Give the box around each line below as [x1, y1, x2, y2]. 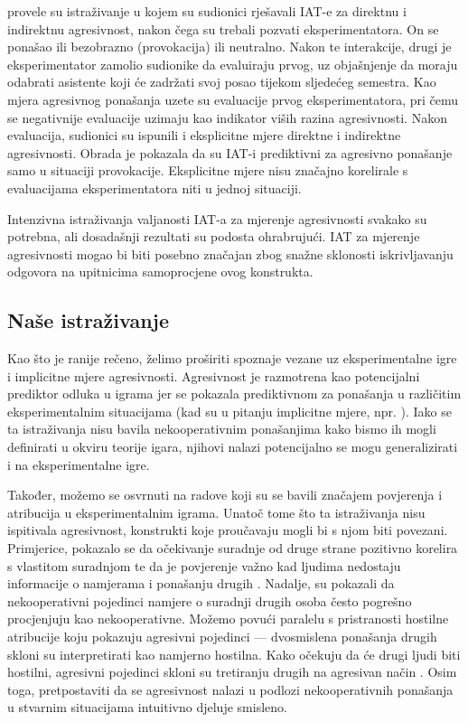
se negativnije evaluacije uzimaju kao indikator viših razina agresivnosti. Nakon [7, 108, 447, 127]
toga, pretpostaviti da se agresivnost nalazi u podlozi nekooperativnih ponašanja [7, 680, 454, 699]
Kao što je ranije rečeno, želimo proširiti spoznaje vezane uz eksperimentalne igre [7, 349, 457, 368]
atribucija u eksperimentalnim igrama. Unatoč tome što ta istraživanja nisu [7, 502, 426, 521]
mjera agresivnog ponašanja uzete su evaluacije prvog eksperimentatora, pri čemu [7, 89, 459, 108]
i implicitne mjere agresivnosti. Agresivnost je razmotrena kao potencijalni [7, 366, 420, 385]
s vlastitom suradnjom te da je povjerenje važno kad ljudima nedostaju [7, 556, 401, 575]
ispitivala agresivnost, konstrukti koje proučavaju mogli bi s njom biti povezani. [7, 520, 448, 539]
